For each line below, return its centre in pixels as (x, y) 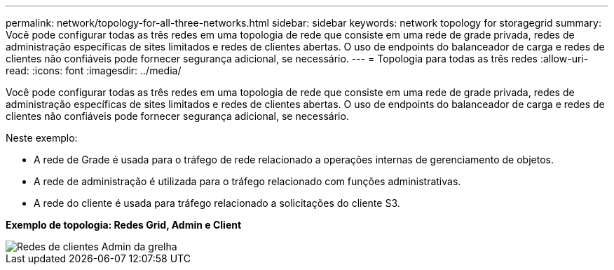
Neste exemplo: (42, 138)
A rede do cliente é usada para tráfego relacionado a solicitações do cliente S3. (217, 203)
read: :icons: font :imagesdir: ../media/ (94, 70)
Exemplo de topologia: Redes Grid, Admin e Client (124, 225)
